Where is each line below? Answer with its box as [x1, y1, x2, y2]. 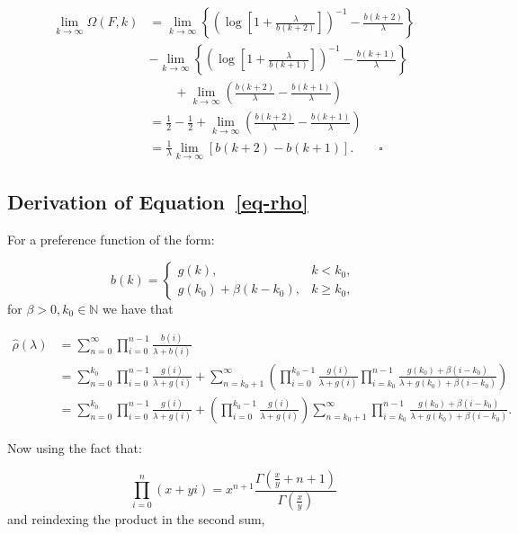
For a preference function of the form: [7, 230, 215, 249]
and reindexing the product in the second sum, [7, 510, 265, 529]
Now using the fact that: [7, 439, 142, 457]
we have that [103, 298, 174, 317]
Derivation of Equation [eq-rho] [7, 188, 308, 216]
